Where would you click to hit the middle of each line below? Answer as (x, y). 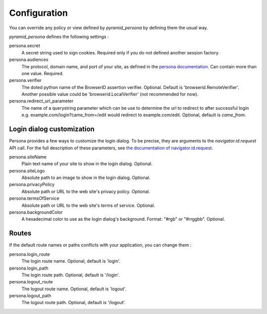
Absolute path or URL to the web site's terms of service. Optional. (88, 205)
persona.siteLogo (27, 171)
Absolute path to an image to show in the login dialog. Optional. (86, 178)
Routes (20, 233)
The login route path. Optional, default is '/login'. (71, 275)
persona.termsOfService (34, 198)
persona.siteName (28, 157)
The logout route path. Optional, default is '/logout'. (74, 303)
